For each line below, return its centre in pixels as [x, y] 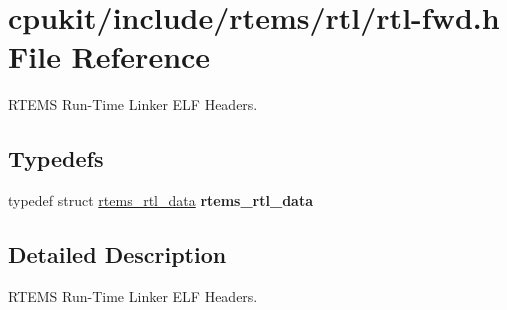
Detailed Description [117, 254]
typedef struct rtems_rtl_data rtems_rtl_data [160, 200]
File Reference [109, 56]
